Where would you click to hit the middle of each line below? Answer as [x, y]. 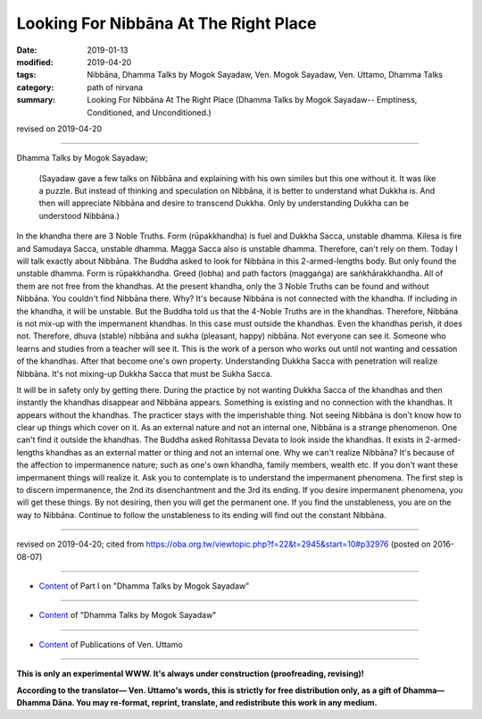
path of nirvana [115, 87]
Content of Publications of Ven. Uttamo [111, 644]
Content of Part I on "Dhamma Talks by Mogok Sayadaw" [144, 586]
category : [35, 87]
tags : [26, 75]
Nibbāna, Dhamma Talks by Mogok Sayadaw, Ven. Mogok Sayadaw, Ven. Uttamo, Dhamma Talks [265, 75]
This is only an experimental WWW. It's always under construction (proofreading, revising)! [191, 673]
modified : [35, 62]
